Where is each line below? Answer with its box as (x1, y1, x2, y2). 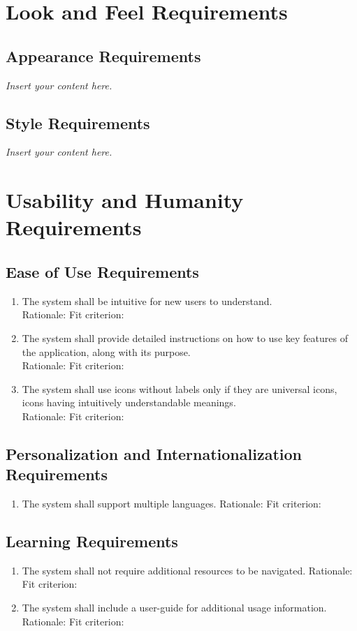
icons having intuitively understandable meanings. (22, 395, 236, 410)
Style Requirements (6, 112, 150, 133)
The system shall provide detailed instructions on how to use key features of (22, 330, 348, 345)
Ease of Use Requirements (6, 260, 199, 282)
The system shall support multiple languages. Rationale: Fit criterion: (22, 496, 321, 511)
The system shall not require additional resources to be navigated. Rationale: (22, 563, 353, 577)
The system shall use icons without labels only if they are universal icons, (22, 381, 337, 396)
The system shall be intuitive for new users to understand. (22, 293, 272, 308)
